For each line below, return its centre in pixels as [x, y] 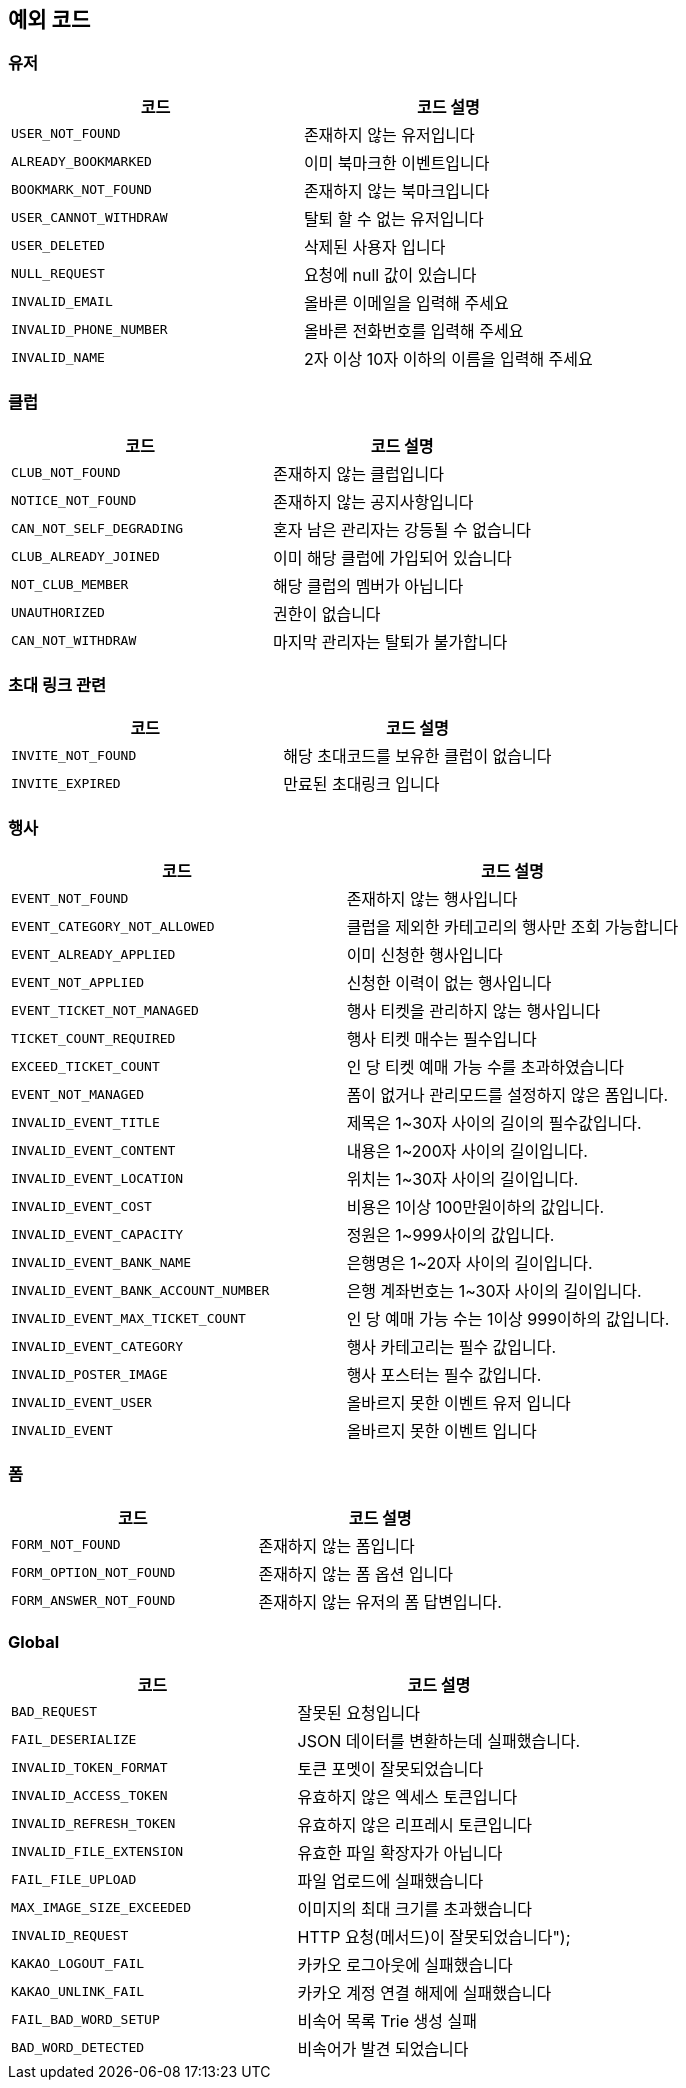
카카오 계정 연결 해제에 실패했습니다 [424, 1992]
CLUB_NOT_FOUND [66, 473]
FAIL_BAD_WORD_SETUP [85, 2020]
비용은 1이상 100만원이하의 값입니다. [475, 1207]
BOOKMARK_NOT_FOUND [81, 190]
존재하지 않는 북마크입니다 [396, 190]
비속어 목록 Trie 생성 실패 [387, 2020]
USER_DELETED [58, 246]
